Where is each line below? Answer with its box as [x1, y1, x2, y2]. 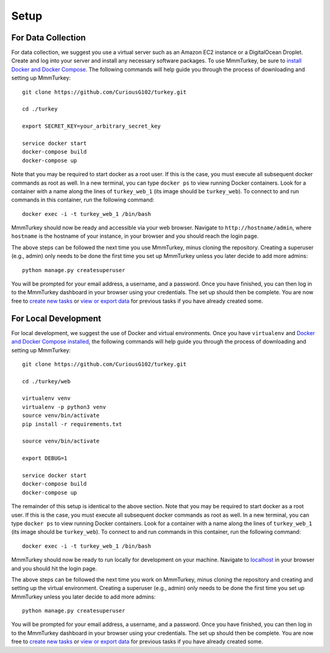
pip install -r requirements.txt [22, 421, 122, 427]
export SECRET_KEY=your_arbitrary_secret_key [22, 123, 161, 130]
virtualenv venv [22, 395, 71, 402]
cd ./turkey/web [22, 378, 71, 385]
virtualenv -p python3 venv [22, 404, 106, 410]
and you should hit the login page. [11, 564, 97, 572]
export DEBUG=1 [22, 455, 68, 462]
